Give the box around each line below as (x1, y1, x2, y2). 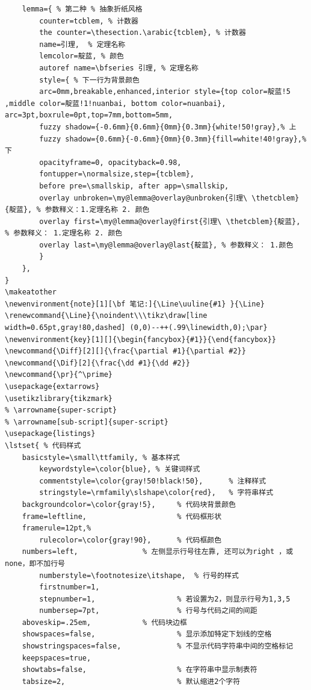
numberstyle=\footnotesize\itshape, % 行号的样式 (39, 571, 239, 580)
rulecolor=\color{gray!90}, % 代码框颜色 (39, 535, 222, 544)
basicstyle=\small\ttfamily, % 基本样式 (22, 453, 180, 462)
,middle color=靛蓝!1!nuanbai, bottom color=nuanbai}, (5, 99, 226, 108)
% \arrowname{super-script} (5, 406, 117, 415)
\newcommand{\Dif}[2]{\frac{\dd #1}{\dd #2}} (5, 358, 190, 367)
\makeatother (5, 288, 57, 297)
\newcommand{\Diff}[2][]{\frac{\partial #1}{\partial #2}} (5, 347, 246, 356)
